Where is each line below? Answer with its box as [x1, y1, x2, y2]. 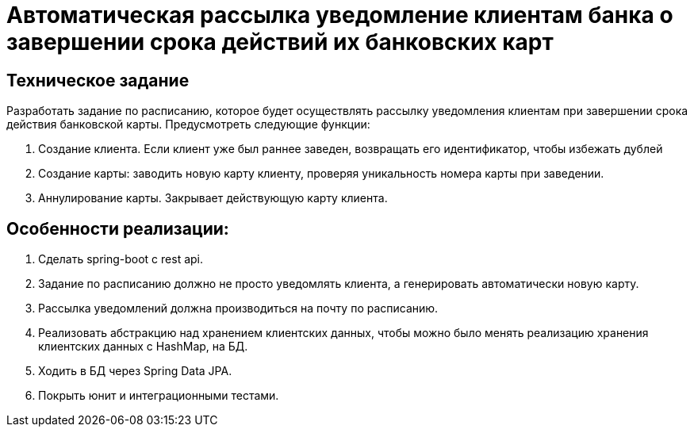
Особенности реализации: [6, 218, 229, 239]
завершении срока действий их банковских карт [6, 29, 554, 56]
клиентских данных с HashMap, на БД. [38, 339, 248, 354]
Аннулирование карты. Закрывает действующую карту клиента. [38, 191, 388, 205]
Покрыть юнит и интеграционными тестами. [38, 389, 279, 403]
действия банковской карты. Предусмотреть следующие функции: [6, 117, 370, 132]
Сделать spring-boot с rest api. [38, 252, 204, 266]
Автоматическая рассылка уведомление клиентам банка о [6, 2, 673, 29]
